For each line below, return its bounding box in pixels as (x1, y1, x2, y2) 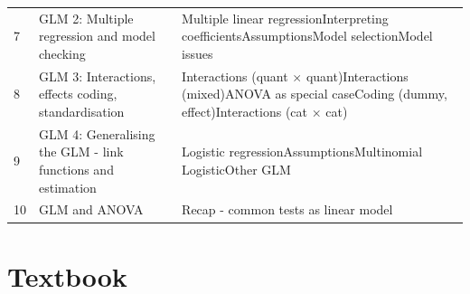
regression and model (39, 26, 155, 45)
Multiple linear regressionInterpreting (182, 8, 389, 27)
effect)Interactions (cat (182, 101, 308, 120)
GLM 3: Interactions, (39, 66, 156, 85)
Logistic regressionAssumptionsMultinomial (182, 142, 423, 161)
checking (39, 43, 86, 62)
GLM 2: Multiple (39, 8, 134, 27)
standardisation (39, 101, 125, 120)
